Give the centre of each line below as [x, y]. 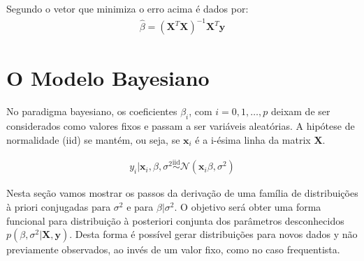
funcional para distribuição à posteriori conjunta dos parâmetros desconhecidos [175, 220]
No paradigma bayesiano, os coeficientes [92, 111]
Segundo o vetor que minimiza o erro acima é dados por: [128, 8]
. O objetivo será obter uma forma [248, 207]
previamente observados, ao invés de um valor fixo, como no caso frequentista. [173, 249]
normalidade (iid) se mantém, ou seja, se [93, 139]
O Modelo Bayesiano [108, 78]
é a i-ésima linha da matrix [253, 139]
